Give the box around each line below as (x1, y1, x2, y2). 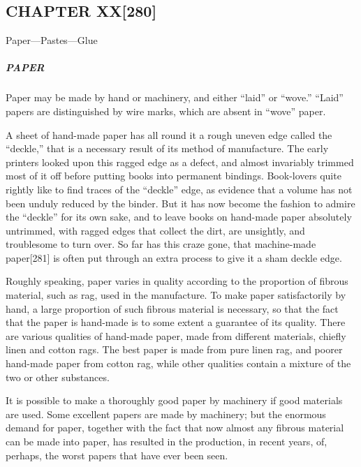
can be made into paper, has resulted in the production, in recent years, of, (6, 434, 327, 449)
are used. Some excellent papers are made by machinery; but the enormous (6, 406, 326, 421)
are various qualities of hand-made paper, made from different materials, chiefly (6, 328, 346, 343)
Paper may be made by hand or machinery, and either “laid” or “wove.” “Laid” (6, 90, 344, 105)
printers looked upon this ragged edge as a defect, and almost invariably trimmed (6, 154, 354, 169)
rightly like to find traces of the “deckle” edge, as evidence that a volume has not (6, 181, 353, 196)
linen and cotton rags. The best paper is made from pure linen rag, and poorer (6, 342, 343, 357)
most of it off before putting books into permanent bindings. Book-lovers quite (6, 168, 341, 183)
